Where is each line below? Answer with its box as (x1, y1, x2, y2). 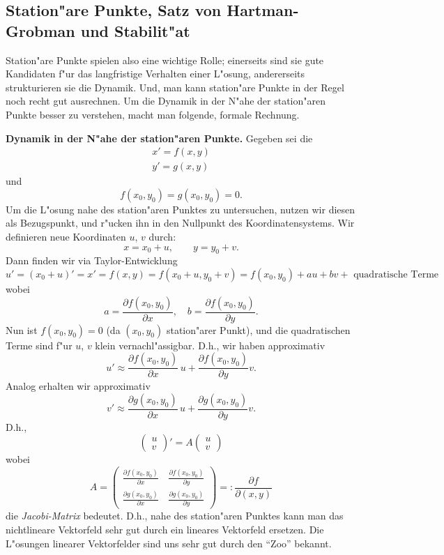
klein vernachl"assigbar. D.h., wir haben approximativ (95, 337, 326, 352)
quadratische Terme (353, 269, 439, 280)
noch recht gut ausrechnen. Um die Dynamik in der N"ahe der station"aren (6, 93, 326, 108)
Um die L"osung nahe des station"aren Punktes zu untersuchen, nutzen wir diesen (6, 202, 355, 216)
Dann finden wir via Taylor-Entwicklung (6, 253, 178, 268)
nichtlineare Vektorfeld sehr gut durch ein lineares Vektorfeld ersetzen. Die (6, 522, 324, 537)
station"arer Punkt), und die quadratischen (166, 322, 351, 337)
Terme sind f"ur (6, 337, 72, 352)
